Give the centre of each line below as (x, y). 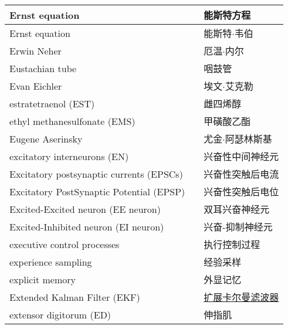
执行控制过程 (232, 244)
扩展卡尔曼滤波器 (241, 297)
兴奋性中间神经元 (241, 156)
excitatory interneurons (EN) (69, 156)
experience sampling (51, 262)
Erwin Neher (35, 50)
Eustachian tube (43, 68)
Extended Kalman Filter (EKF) (75, 297)
